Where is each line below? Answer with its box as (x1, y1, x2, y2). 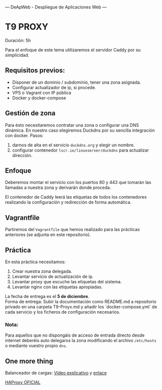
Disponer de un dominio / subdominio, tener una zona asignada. (12, 79, 142, 85)
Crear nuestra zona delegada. (12, 269, 72, 274)
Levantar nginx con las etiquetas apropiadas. (12, 284, 103, 290)
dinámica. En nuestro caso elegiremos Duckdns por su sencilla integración (5, 127, 155, 133)
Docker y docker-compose (12, 95, 66, 101)
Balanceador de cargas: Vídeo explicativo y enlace (5, 370, 107, 376)
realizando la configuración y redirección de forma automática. (5, 199, 132, 205)
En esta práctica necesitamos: (5, 259, 66, 265)
